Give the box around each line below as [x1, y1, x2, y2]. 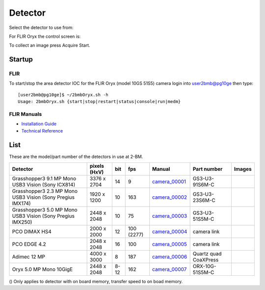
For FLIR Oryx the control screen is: [9, 33, 81, 39]
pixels [89, 162, 104, 169]
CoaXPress [192, 257, 219, 264]
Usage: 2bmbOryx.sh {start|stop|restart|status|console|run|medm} [18, 99, 181, 105]
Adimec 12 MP [12, 253, 45, 260]
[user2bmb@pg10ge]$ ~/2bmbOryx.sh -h [18, 92, 109, 98]
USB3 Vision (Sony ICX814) [12, 182, 76, 188]
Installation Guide [21, 121, 56, 127]
